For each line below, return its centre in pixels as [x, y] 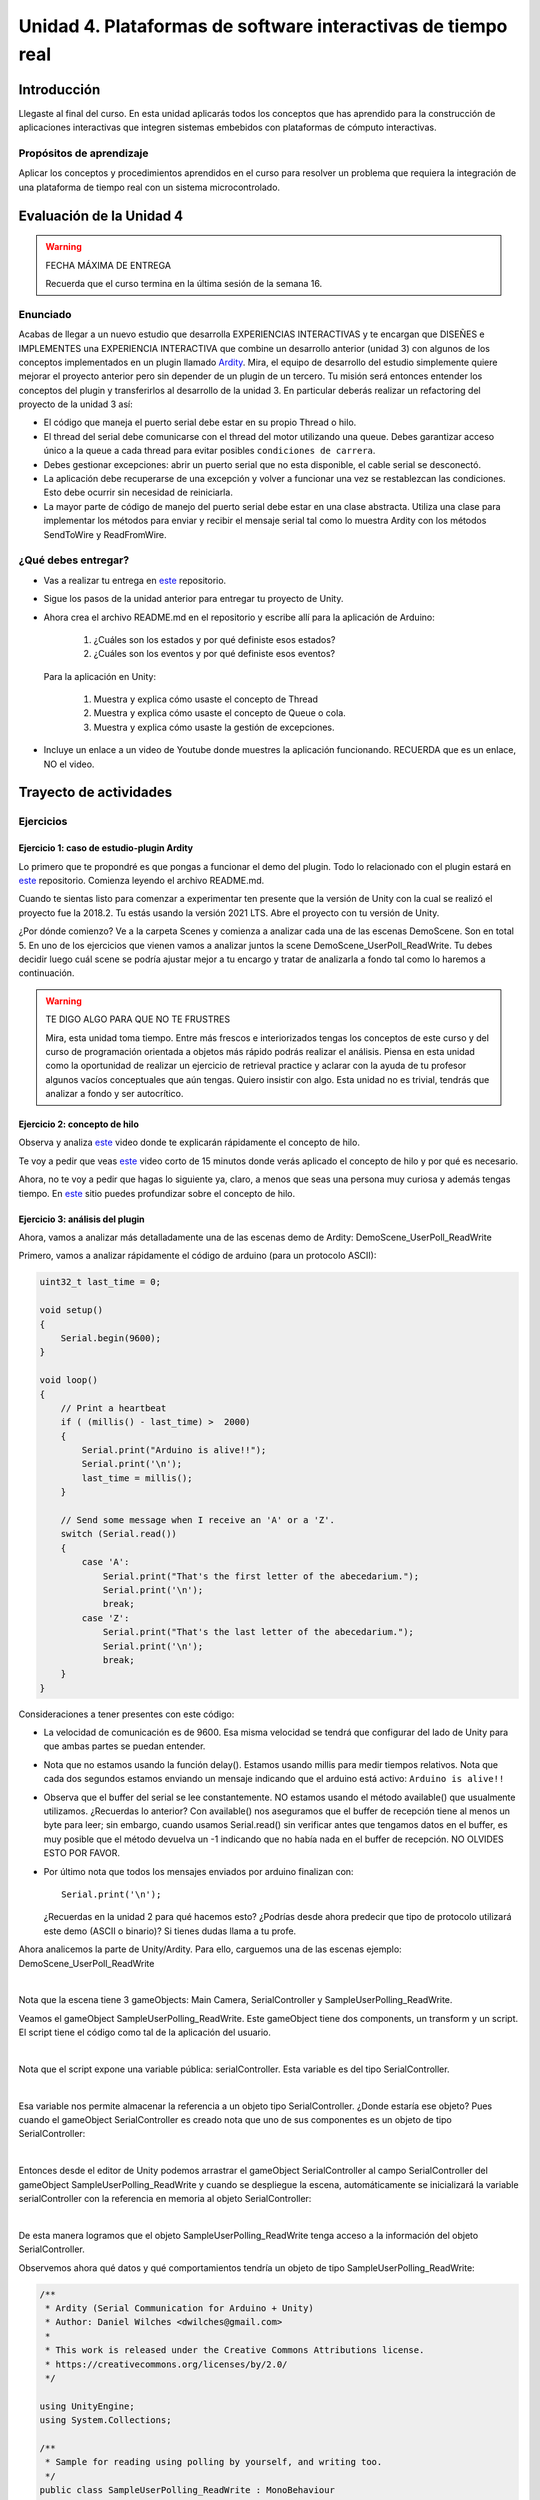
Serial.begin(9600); [111, 1338]
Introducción [59, 89]
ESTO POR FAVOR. [81, 1853]
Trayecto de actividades [95, 792]
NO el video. [69, 764]
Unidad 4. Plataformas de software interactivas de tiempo [263, 26]
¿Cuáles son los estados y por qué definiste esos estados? [214, 639]
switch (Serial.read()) [118, 1534]
